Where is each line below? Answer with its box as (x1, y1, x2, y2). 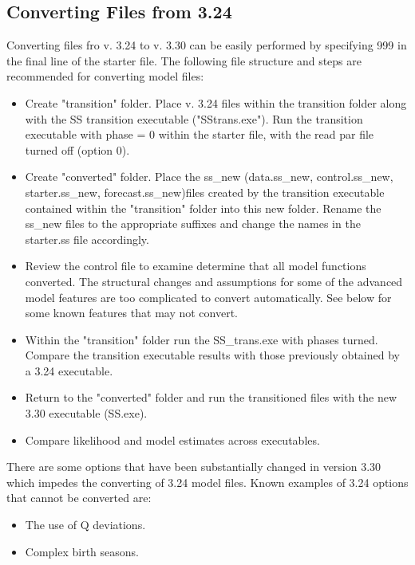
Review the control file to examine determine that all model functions (25, 257, 366, 274)
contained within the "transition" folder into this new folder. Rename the (25, 199, 381, 216)
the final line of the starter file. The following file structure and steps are (6, 52, 362, 69)
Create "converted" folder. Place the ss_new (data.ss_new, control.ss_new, (25, 168, 393, 185)
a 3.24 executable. (25, 362, 113, 379)
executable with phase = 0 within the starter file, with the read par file (25, 126, 374, 143)
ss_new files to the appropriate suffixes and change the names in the (25, 215, 361, 232)
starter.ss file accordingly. (25, 230, 149, 247)
